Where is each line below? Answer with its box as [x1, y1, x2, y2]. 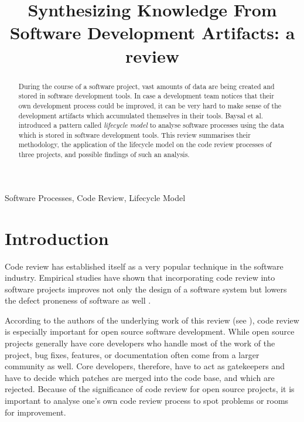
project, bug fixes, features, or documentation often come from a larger [5, 348, 259, 360]
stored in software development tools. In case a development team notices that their [18, 91, 274, 101]
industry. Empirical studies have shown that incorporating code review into [5, 271, 275, 284]
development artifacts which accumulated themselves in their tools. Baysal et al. [18, 110, 264, 120]
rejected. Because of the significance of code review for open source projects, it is [5, 383, 295, 395]
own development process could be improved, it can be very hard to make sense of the [18, 100, 282, 110]
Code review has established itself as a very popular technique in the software [5, 260, 283, 272]
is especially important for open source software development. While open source [5, 325, 295, 338]
